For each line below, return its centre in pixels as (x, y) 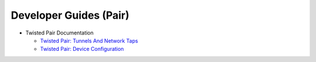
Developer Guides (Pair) (70, 15)
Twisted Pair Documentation (59, 33)
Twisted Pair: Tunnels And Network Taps (89, 40)
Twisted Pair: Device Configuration (82, 49)
